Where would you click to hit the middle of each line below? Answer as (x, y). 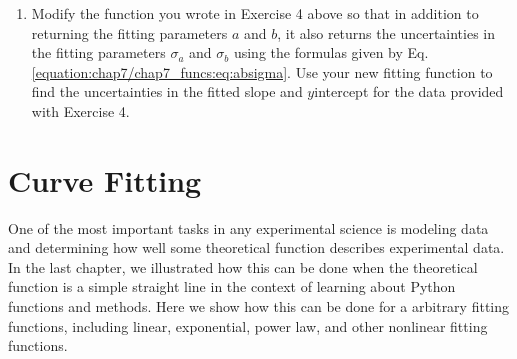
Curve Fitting (105, 179)
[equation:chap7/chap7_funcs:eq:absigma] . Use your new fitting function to (262, 71)
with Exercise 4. (80, 110)
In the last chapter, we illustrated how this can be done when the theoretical (243, 266)
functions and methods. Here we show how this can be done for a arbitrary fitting (259, 306)
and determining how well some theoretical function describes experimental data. (256, 247)
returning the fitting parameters (129, 32)
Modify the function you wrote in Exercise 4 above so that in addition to (255, 13)
